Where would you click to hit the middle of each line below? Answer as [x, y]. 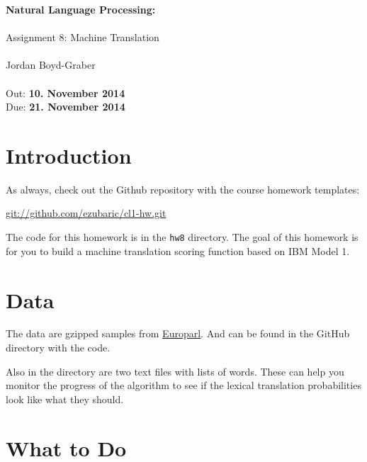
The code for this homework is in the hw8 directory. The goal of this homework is [182, 237]
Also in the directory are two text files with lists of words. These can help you [175, 371]
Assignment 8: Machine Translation [83, 37]
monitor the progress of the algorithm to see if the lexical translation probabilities [183, 385]
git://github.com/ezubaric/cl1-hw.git [86, 213]
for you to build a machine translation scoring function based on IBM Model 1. [178, 250]
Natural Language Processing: [81, 9]
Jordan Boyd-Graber [51, 65]
